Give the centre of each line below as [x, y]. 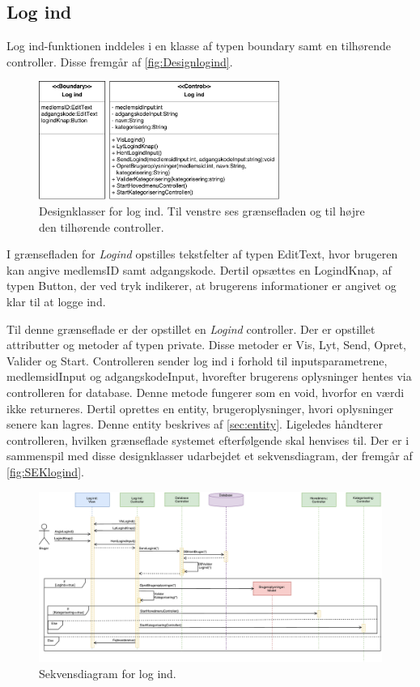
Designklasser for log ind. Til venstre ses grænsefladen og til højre [202, 211]
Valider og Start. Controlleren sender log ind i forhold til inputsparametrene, [197, 360]
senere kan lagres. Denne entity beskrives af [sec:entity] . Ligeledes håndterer [195, 424]
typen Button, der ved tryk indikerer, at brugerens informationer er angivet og [202, 286]
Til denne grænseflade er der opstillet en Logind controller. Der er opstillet [191, 329]
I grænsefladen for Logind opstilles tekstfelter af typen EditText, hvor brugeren [202, 254]
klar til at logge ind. [56, 302]
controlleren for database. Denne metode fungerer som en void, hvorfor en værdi [206, 392]
